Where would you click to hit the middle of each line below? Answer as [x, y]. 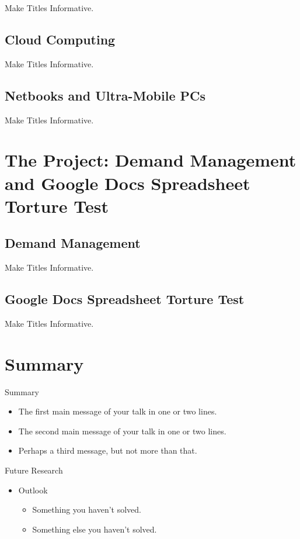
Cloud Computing [60, 39]
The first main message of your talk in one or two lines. [118, 411]
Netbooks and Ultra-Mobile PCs [105, 95]
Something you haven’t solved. [87, 509]
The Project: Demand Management [151, 160]
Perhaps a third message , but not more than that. [108, 450]
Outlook [33, 490]
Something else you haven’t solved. [95, 529]
